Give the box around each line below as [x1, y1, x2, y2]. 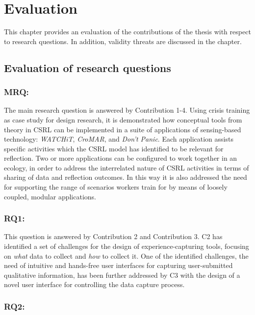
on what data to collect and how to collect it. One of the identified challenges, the [4, 250, 249, 261]
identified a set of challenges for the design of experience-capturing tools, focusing [4, 241, 249, 251]
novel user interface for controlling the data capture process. [4, 279, 185, 290]
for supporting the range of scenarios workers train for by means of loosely [4, 182, 228, 192]
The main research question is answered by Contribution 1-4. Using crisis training [4, 105, 250, 115]
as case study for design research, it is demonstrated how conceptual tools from [4, 114, 242, 124]
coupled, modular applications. [4, 191, 96, 201]
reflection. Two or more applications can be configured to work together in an [4, 153, 237, 163]
